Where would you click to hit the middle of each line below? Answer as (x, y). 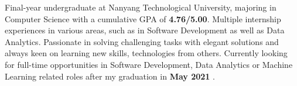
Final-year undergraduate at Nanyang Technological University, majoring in (141, 7)
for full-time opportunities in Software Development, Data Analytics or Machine (149, 64)
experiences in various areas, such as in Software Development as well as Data (145, 30)
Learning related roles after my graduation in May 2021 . (110, 76)
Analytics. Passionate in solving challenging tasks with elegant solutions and (142, 41)
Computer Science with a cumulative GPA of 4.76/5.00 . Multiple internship (143, 18)
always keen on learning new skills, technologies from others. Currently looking (146, 53)
